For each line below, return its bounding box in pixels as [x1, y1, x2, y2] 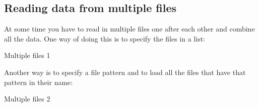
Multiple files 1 [4, 50, 50, 60]
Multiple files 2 [4, 93, 50, 104]
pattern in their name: [4, 76, 73, 87]
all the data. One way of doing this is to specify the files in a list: [4, 33, 205, 43]
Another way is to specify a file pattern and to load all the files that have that [4, 66, 246, 77]
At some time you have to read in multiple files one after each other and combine [4, 23, 255, 34]
